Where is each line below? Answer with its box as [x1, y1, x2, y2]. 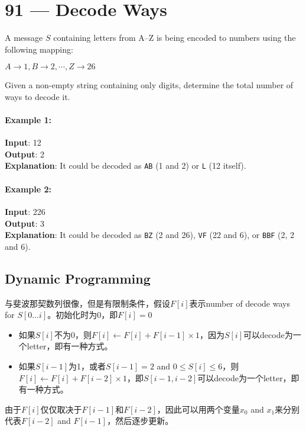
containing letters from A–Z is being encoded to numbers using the [53, 31, 296, 44]
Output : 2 [5, 147, 45, 160]
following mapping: [5, 43, 73, 55]
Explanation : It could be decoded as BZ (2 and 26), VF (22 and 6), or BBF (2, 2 [5, 229, 295, 241]
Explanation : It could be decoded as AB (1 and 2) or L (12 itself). [5, 159, 246, 172]
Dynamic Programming [5, 269, 151, 287]
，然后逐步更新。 [107, 414, 174, 427]
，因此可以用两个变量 [157, 403, 240, 415]
